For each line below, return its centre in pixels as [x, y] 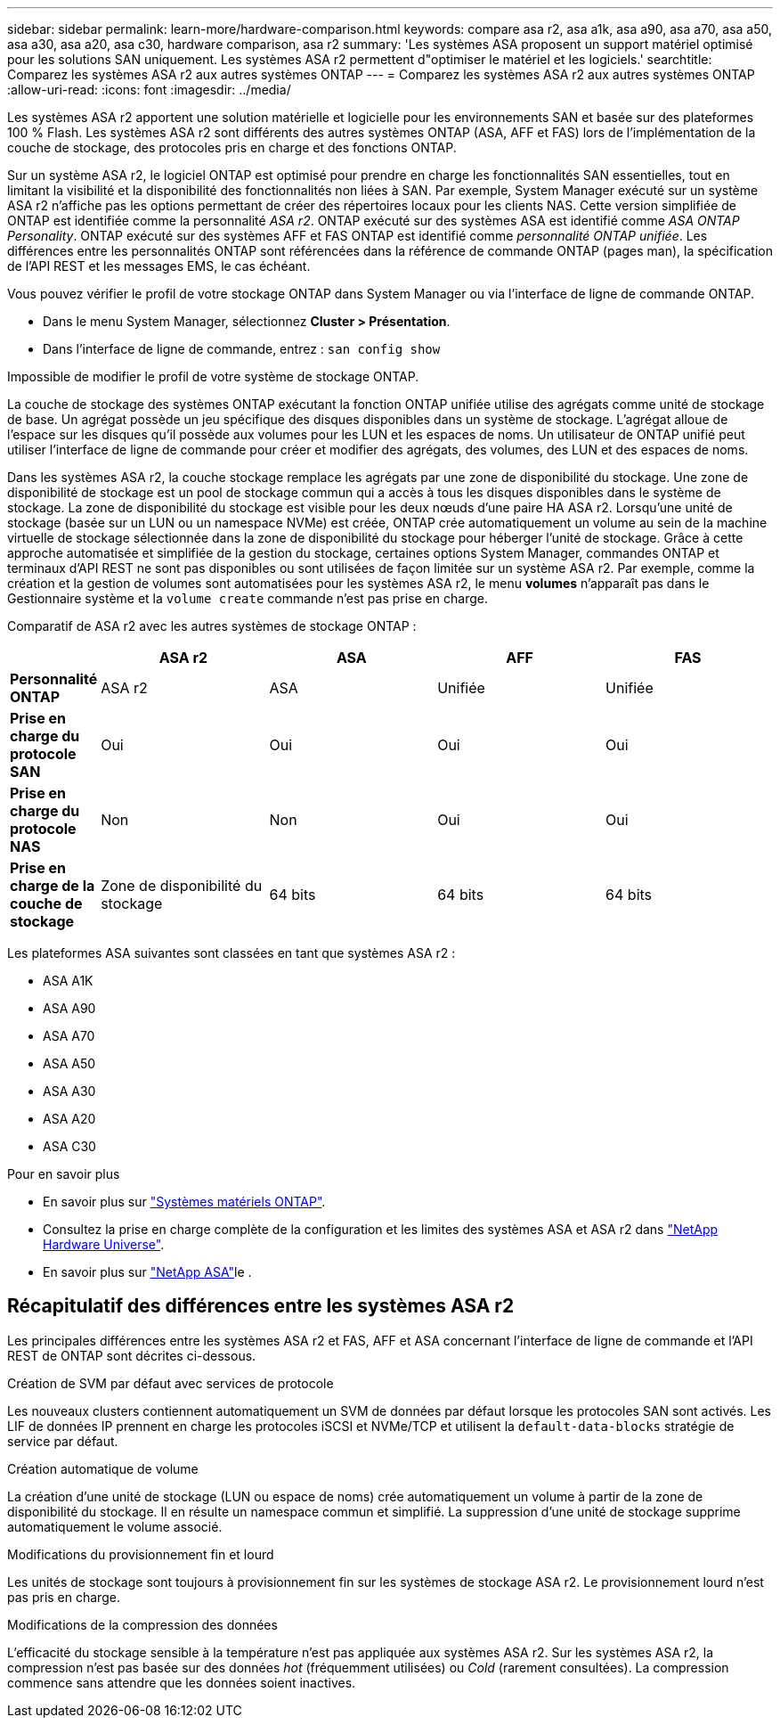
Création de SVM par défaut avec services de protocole [171, 1383]
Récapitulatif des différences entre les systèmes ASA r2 [261, 1306]
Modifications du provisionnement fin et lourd [141, 1554]
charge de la [53, 886]
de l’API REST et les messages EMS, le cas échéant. [159, 266]
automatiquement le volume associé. [115, 1526]
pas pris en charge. [64, 1597]
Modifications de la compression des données [142, 1624]
